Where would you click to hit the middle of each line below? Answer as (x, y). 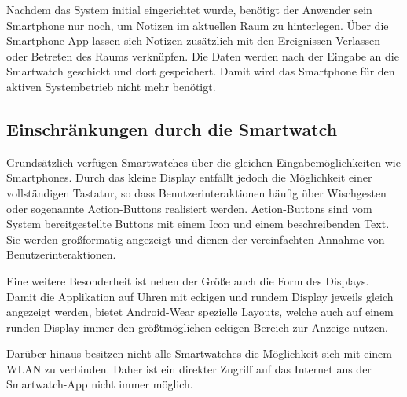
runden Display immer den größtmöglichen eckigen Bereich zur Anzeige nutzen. (197, 327)
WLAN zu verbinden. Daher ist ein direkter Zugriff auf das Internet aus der (189, 368)
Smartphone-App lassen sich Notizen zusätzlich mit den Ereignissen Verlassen (194, 40)
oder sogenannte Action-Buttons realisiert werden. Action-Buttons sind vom (189, 208)
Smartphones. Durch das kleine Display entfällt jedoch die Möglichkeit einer (189, 177)
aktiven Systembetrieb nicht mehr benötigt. (111, 86)
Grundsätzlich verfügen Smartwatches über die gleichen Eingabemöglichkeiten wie (203, 162)
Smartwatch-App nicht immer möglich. (100, 384)
